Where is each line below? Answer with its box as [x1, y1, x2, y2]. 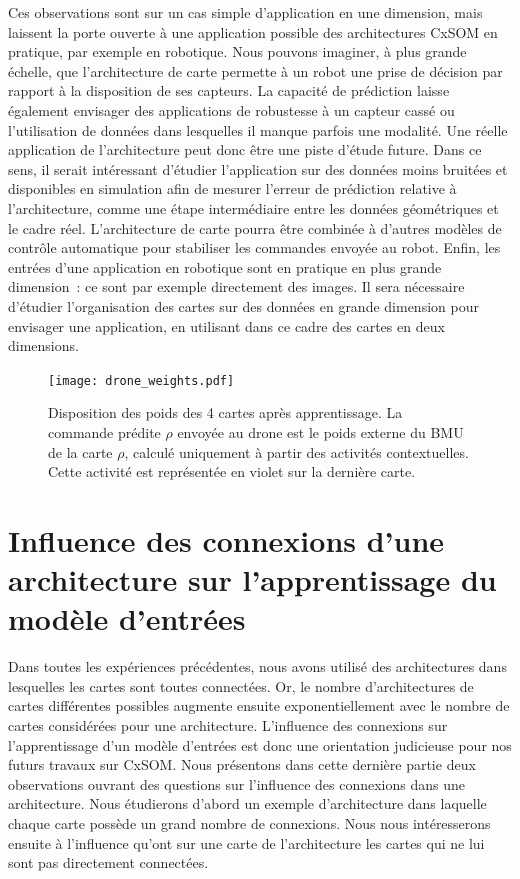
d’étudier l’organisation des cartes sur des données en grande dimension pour [8, 295, 479, 316]
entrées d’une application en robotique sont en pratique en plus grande [8, 256, 442, 277]
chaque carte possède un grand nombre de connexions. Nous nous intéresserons [8, 812, 491, 833]
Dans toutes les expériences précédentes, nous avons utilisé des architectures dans [8, 656, 507, 677]
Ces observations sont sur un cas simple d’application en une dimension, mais [8, 2, 483, 22]
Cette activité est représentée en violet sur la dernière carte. [48, 461, 416, 482]
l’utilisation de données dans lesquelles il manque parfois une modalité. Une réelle [8, 119, 508, 140]
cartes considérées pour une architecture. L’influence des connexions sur [8, 715, 448, 735]
